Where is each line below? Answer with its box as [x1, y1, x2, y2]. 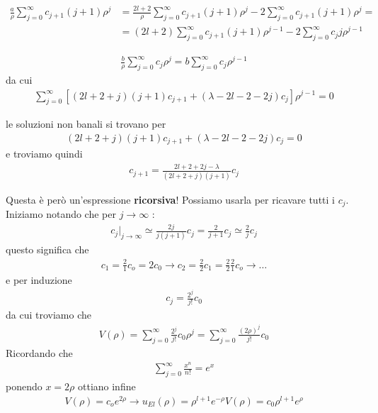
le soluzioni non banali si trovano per [6, 116, 166, 131]
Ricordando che [6, 345, 73, 360]
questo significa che [6, 242, 89, 257]
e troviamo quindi [6, 146, 83, 161]
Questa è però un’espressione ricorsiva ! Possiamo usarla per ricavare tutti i [6, 192, 335, 206]
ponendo [6, 379, 42, 394]
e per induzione [6, 272, 72, 287]
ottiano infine [77, 379, 136, 394]
